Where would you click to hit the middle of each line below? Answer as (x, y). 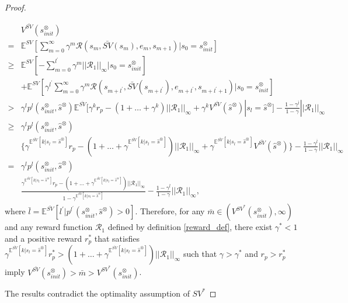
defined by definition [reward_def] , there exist (190, 227)
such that (200, 254)
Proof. (15, 7)
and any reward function (49, 227)
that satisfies (117, 238)
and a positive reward (43, 238)
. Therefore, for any (170, 211)
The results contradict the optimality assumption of (97, 293)
